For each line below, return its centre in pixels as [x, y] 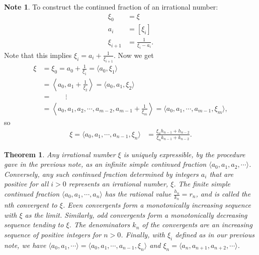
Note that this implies [38, 55]
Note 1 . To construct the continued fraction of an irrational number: [111, 7]
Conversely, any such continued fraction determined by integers [101, 174]
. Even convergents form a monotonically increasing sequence [157, 205]
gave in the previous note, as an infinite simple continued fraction [105, 164]
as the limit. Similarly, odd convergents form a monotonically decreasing [136, 214]
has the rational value [138, 194]
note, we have [25, 245]
